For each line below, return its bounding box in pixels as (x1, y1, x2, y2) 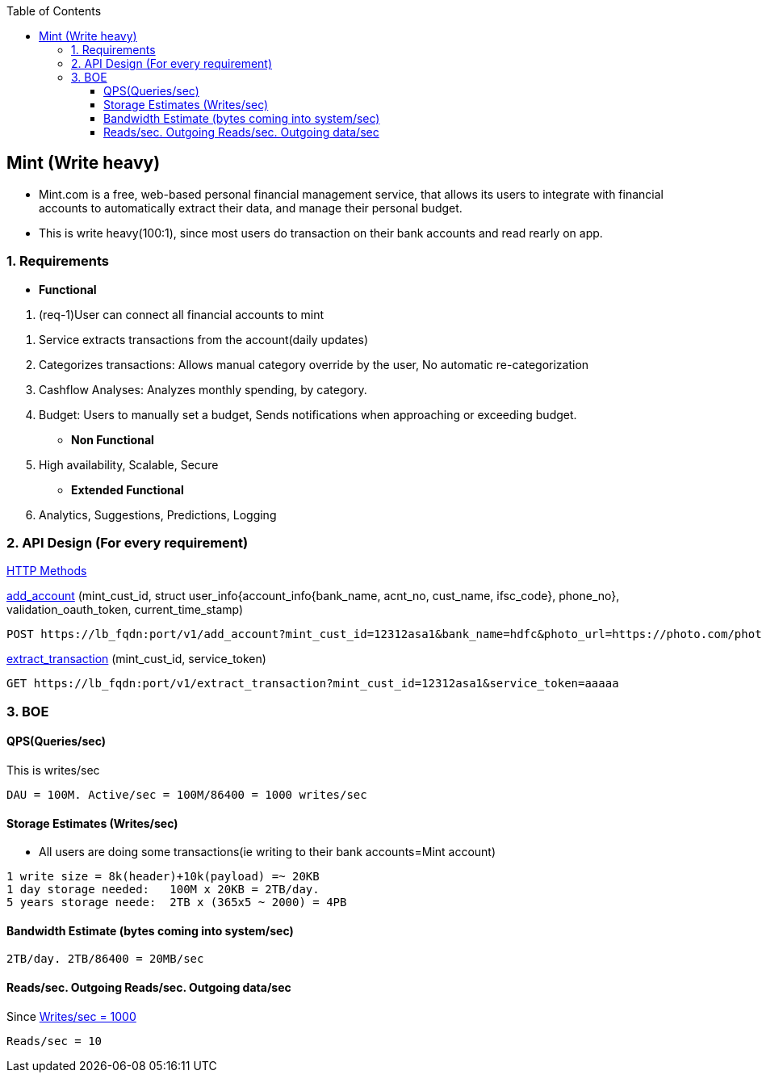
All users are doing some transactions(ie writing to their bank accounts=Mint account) (39, 845, 496, 859)
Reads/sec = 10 (6, 1034, 103, 1048)
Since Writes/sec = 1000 (6, 1009, 136, 1023)
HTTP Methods (6, 564, 87, 578)
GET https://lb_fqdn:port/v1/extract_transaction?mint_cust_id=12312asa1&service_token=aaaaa (6, 677, 619, 691)
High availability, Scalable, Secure (39, 457, 219, 472)
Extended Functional (71, 482, 184, 497)
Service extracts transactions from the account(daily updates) (39, 332, 369, 346)
